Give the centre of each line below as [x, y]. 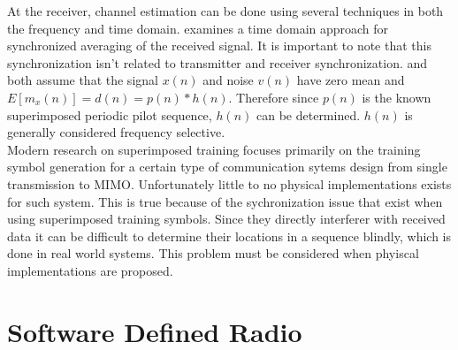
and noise [228, 80]
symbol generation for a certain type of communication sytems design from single [227, 167]
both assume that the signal [83, 80]
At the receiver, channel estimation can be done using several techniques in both [225, 11]
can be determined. [309, 114]
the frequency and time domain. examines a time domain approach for [198, 28]
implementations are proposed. [90, 270]
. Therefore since [274, 97]
